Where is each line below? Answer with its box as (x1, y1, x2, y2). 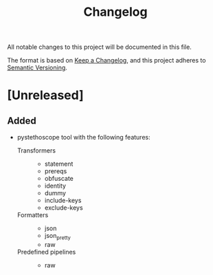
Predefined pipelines (16, 247, 76, 256)
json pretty (44, 232, 71, 241)
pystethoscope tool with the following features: (16, 133, 150, 142)
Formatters (16, 211, 49, 219)
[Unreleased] (7, 87, 84, 103)
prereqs (44, 167, 67, 175)
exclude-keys (44, 203, 84, 212)
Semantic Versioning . (7, 63, 67, 72)
